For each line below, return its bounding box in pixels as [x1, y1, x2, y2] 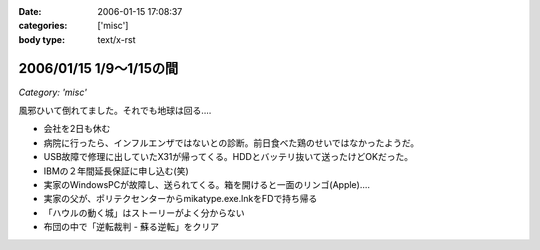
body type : [18, 33, 65, 45]
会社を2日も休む [43, 123, 111, 135]
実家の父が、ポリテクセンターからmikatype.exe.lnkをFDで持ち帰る [43, 193, 318, 205]
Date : [18, 6, 42, 17]
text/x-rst [97, 33, 136, 45]
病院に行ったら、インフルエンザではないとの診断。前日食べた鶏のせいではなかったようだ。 [43, 136, 420, 149]
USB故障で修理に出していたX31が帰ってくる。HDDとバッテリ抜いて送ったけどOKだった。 [43, 151, 414, 163]
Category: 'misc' [18, 86, 87, 98]
